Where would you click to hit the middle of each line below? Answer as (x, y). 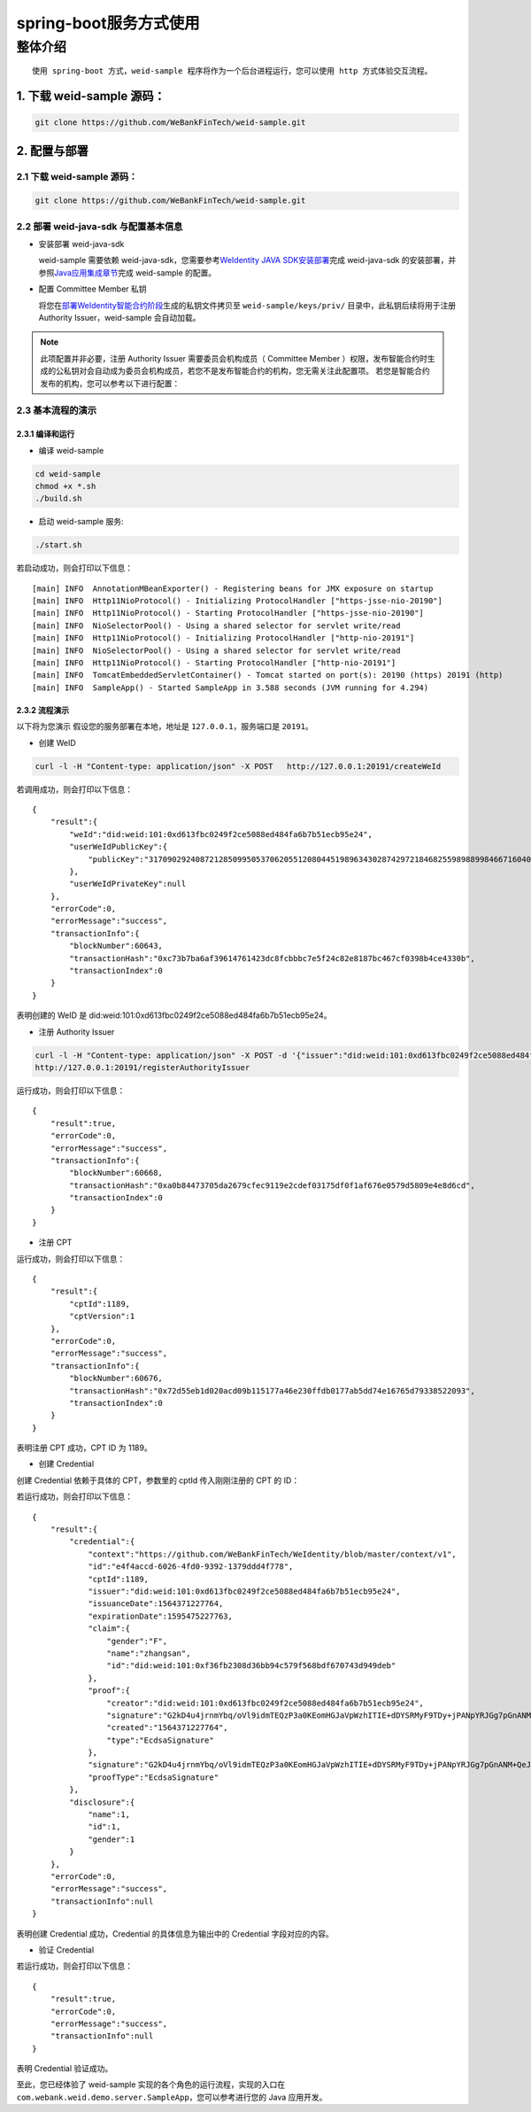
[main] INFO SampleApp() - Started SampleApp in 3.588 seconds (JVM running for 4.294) (231, 687)
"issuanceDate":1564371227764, (156, 1604)
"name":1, (109, 1815)
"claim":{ (109, 1629)
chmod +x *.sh (65, 486)
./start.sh (58, 545)
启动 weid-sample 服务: (81, 522)
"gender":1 (112, 1839)
